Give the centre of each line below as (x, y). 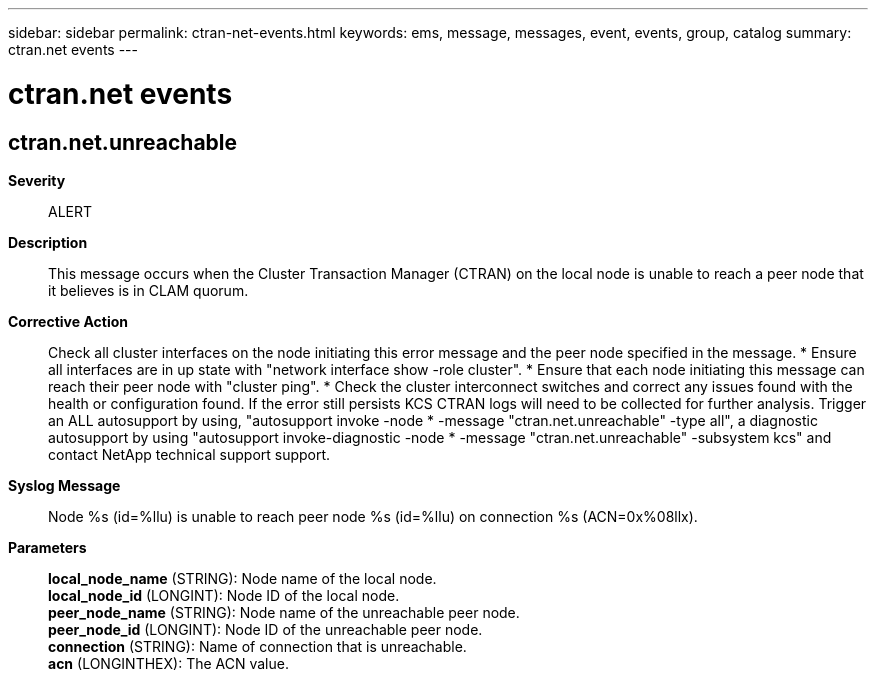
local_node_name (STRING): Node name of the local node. (242, 578)
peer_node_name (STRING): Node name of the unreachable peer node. (284, 612)
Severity (37, 180)
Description (48, 242)
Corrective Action (68, 321)
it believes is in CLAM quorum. (148, 290)
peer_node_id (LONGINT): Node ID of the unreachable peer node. (265, 629)
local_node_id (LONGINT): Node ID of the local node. (224, 595)
